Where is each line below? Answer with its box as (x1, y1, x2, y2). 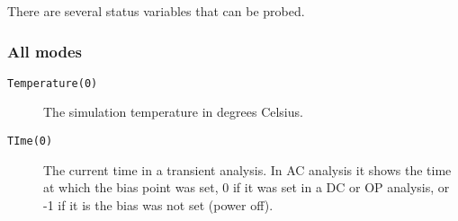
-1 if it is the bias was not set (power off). (43, 195, 274, 214)
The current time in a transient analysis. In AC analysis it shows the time (43, 160, 452, 179)
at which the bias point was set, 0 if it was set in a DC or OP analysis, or (43, 178, 450, 197)
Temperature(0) (7, 76, 98, 90)
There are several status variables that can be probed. (7, 2, 305, 20)
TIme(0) (7, 135, 53, 148)
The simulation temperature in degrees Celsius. (43, 102, 303, 121)
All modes (7, 40, 83, 62)
